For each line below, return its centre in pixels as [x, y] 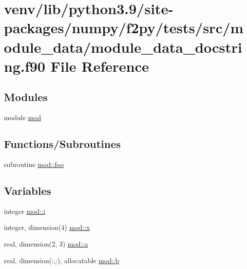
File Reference [100, 66]
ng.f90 [25, 66]
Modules [26, 97]
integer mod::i [25, 211]
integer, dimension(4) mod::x [47, 227]
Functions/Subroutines [62, 144]
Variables [28, 190]
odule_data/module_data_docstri [123, 47]
